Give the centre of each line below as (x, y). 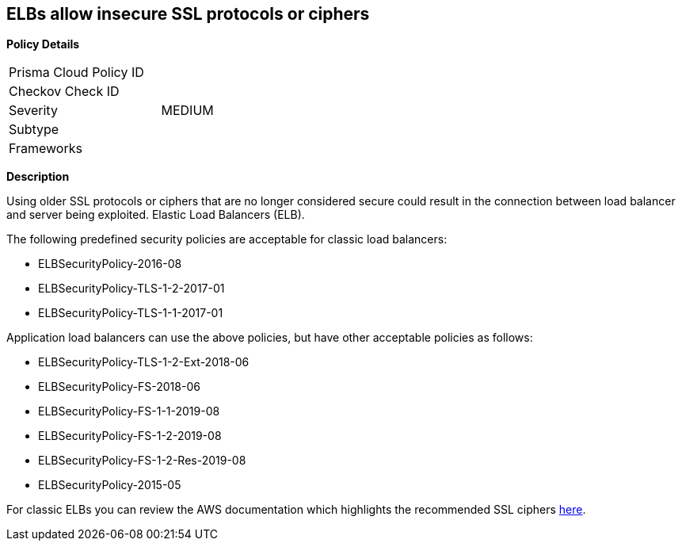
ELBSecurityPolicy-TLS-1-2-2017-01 (131, 289)
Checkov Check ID (64, 92)
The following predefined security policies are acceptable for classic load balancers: (227, 239)
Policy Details (43, 44)
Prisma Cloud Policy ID (76, 73)
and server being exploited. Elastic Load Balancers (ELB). (156, 215)
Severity (33, 111)
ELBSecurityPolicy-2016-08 (110, 264)
